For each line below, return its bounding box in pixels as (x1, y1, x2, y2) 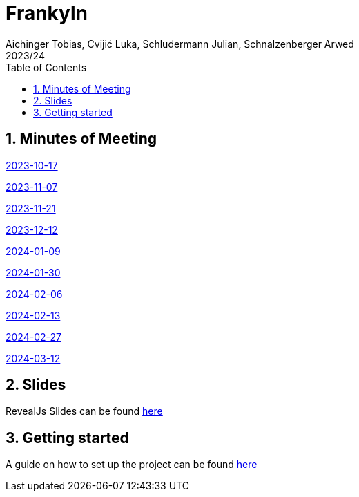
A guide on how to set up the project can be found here (6, 458, 258, 471)
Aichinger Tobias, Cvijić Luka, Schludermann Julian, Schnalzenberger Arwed (6, 37, 354, 50)
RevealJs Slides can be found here (6, 405, 163, 418)
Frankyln (6, 1, 88, 25)
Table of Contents (6, 61, 87, 73)
